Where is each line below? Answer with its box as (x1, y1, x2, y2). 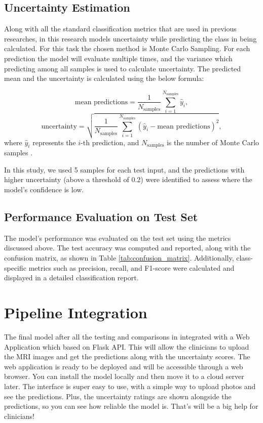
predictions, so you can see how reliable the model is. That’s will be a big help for (4, 401, 258, 411)
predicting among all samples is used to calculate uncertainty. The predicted (4, 63, 241, 73)
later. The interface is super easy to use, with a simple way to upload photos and (4, 380, 256, 391)
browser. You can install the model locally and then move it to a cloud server (4, 371, 244, 382)
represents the (32, 137, 76, 147)
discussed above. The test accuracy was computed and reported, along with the (4, 242, 251, 253)
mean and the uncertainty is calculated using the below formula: (4, 73, 204, 83)
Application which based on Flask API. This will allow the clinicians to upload (4, 341, 249, 352)
